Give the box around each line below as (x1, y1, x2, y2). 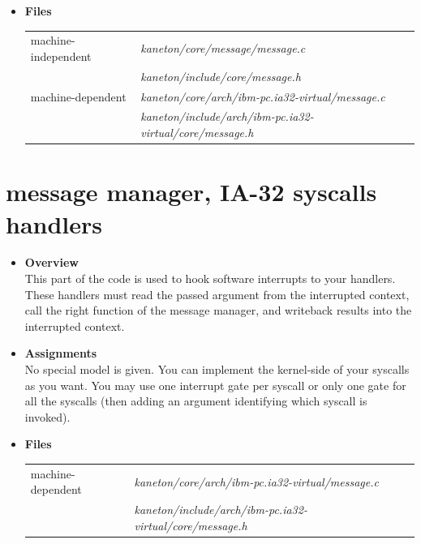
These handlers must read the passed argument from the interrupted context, (24, 285, 410, 302)
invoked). (24, 408, 71, 425)
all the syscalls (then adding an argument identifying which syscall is (24, 392, 367, 409)
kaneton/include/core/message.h (140, 67, 301, 84)
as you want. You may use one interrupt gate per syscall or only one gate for (24, 376, 406, 393)
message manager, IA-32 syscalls (6, 175, 377, 208)
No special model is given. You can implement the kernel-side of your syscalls (24, 361, 410, 378)
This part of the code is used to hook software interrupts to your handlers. (24, 270, 396, 287)
